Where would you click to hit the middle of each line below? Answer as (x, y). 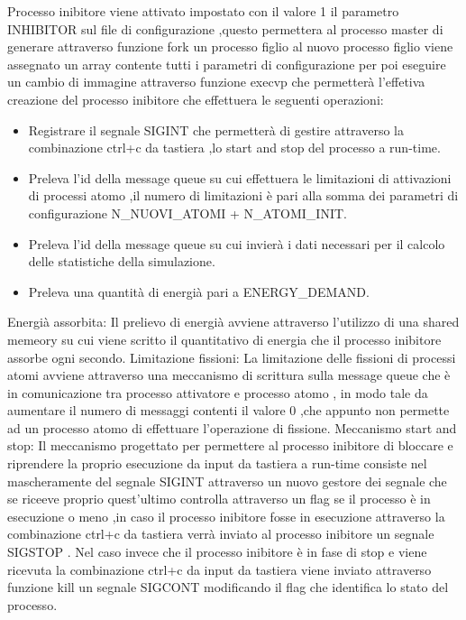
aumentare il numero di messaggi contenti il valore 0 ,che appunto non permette (228, 410)
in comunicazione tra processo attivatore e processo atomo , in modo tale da (218, 392)
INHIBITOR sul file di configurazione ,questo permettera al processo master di (225, 28)
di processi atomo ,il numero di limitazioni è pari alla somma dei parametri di (243, 195)
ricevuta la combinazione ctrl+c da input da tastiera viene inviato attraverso (219, 569)
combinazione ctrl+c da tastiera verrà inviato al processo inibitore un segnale (221, 534)
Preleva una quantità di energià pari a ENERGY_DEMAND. (199, 291)
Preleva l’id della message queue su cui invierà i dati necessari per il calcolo (237, 243)
